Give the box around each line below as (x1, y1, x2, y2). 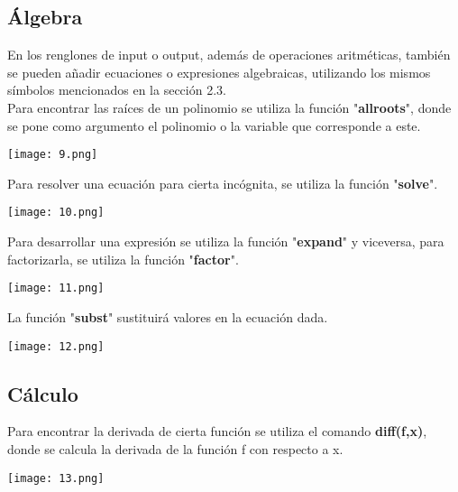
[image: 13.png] (7, 471, 105, 485)
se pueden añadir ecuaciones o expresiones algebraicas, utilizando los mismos (7, 62, 431, 81)
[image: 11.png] (7, 282, 105, 295)
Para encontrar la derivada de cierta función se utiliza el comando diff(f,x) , (7, 422, 427, 441)
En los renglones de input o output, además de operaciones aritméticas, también (7, 45, 451, 64)
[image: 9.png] (7, 148, 98, 162)
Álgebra (7, 3, 83, 31)
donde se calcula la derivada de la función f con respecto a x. (7, 439, 343, 458)
